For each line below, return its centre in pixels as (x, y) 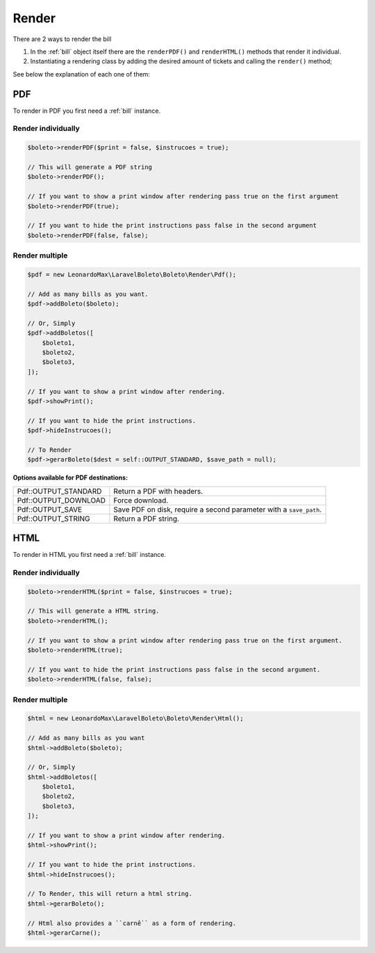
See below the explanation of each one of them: (82, 74)
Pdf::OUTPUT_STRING (53, 519)
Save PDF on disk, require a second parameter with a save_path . (218, 510)
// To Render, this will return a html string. (110, 894)
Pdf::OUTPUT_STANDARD (59, 491)
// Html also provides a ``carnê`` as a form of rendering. (132, 923)
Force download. (141, 500)
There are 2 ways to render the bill (62, 39)
